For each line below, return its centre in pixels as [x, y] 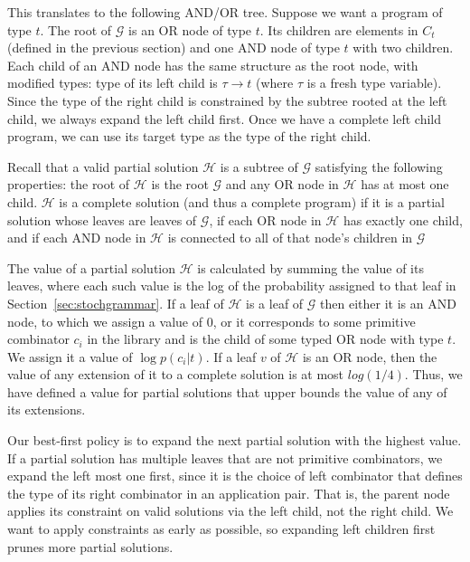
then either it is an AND [388, 303]
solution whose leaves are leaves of [102, 219]
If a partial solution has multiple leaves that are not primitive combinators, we [225, 457]
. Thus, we [433, 374]
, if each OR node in [265, 219]
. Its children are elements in [339, 29]
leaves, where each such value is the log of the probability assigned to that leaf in [232, 286]
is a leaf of [275, 303]
